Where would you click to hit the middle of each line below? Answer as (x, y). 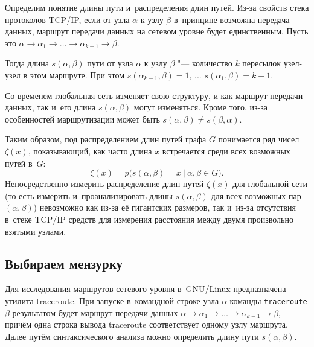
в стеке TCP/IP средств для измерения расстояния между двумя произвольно (149, 219)
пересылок (262, 63)
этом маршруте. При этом (77, 75)
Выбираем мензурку (64, 263)
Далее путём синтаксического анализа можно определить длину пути (132, 336)
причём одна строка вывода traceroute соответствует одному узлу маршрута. (146, 324)
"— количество (205, 63)
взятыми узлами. (36, 231)
